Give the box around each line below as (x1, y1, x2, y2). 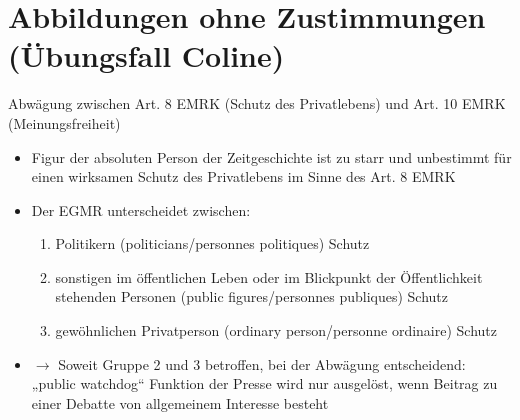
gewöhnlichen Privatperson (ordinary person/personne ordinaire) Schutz (55, 320, 498, 341)
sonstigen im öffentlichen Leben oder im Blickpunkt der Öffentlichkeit (55, 266, 483, 287)
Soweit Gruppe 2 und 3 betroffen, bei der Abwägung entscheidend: (58, 353, 466, 374)
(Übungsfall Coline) (8, 35, 285, 76)
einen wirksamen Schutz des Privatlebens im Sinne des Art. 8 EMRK (31, 166, 456, 187)
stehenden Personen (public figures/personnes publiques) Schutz (55, 286, 449, 307)
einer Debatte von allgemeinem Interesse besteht (31, 392, 329, 413)
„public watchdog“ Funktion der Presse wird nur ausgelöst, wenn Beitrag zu (31, 373, 498, 394)
